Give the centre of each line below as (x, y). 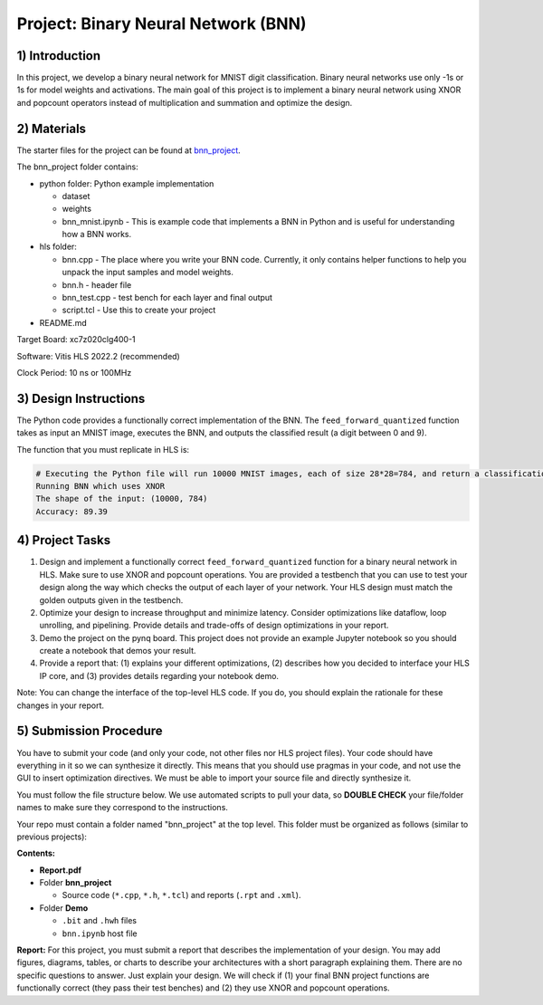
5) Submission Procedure (90, 731)
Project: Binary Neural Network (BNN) (162, 24)
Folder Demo (64, 908)
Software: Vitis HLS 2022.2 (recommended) (98, 356)
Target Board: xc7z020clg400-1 (76, 340)
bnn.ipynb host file (100, 933)
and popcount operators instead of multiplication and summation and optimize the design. (185, 102)
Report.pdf (60, 870)
